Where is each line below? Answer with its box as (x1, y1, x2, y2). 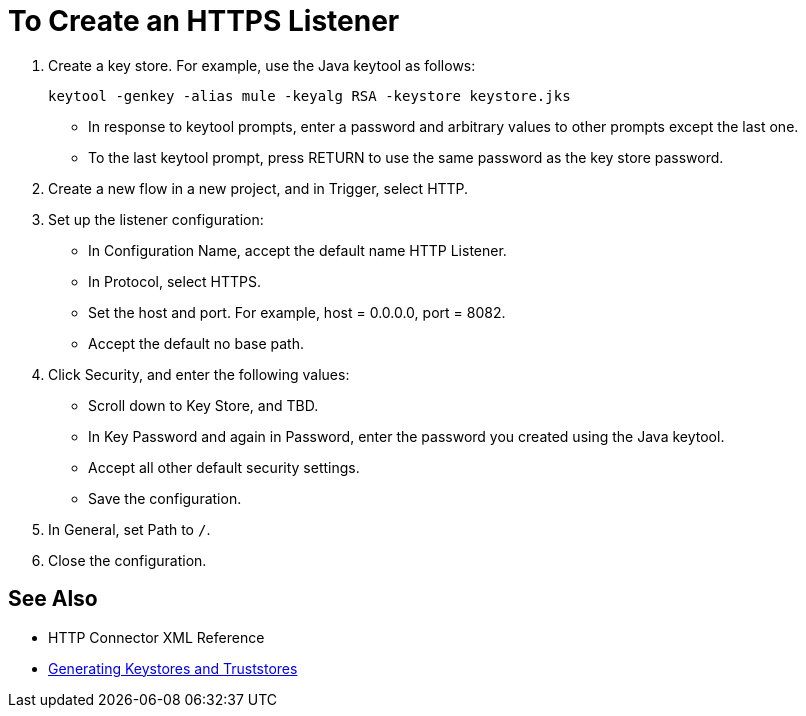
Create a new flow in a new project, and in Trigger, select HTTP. (48, 179, 469, 197)
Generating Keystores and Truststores (48, 659, 298, 677)
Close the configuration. (48, 551, 207, 569)
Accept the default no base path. (88, 334, 304, 352)
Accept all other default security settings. (88, 458, 360, 476)
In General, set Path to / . (48, 520, 211, 538)
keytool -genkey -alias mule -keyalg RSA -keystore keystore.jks (48, 87, 571, 104)
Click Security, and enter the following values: (48, 365, 350, 383)
